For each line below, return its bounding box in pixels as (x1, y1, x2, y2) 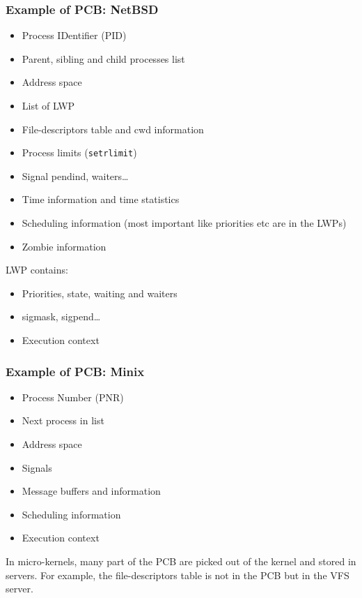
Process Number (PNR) (22, 389, 124, 404)
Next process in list (22, 413, 104, 428)
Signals (22, 460, 52, 474)
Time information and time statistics (22, 192, 180, 207)
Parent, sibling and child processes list (22, 51, 185, 66)
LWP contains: (6, 262, 68, 277)
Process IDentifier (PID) (22, 28, 127, 43)
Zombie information (22, 239, 107, 253)
